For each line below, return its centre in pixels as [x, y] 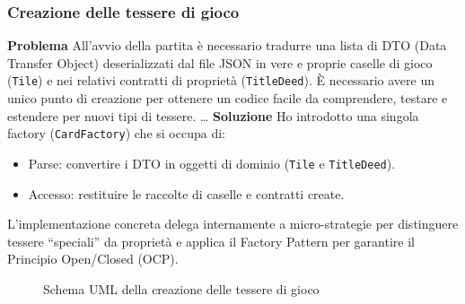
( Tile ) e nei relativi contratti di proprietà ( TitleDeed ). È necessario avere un [221, 80]
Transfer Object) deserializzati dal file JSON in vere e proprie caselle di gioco [220, 62]
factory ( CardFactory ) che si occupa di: [116, 133]
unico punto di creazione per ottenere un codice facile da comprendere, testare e [228, 98]
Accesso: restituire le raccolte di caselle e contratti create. [186, 193]
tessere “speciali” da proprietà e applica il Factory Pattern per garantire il [211, 241]
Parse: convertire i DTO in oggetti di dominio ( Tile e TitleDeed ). [212, 163]
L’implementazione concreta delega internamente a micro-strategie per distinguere [233, 224]
